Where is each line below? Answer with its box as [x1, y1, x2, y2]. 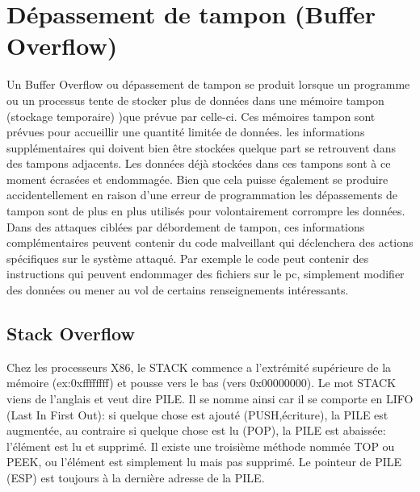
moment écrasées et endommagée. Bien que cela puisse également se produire [6, 170, 388, 187]
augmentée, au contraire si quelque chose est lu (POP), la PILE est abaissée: [6, 422, 386, 439]
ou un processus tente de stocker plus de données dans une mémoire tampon [6, 91, 384, 108]
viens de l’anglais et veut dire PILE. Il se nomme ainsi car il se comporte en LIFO [6, 390, 414, 407]
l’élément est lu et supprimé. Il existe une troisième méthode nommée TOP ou [6, 437, 395, 454]
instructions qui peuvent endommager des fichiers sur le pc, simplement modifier [6, 265, 405, 282]
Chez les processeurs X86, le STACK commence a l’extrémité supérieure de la [6, 358, 392, 375]
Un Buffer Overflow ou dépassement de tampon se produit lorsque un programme [6, 76, 410, 93]
